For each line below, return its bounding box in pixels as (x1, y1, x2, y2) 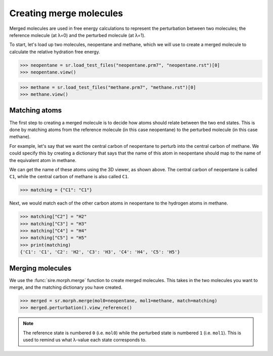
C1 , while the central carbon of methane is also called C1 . (9, 174, 129, 180)
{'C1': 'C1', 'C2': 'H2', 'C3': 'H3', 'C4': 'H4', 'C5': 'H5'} (20, 249, 180, 255)
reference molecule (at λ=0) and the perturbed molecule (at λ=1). (9, 32, 146, 38)
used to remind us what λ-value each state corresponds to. (23, 337, 147, 343)
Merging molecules (9, 264, 72, 272)
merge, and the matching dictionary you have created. (9, 284, 122, 291)
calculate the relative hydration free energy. (9, 49, 101, 55)
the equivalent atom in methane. (9, 157, 77, 163)
